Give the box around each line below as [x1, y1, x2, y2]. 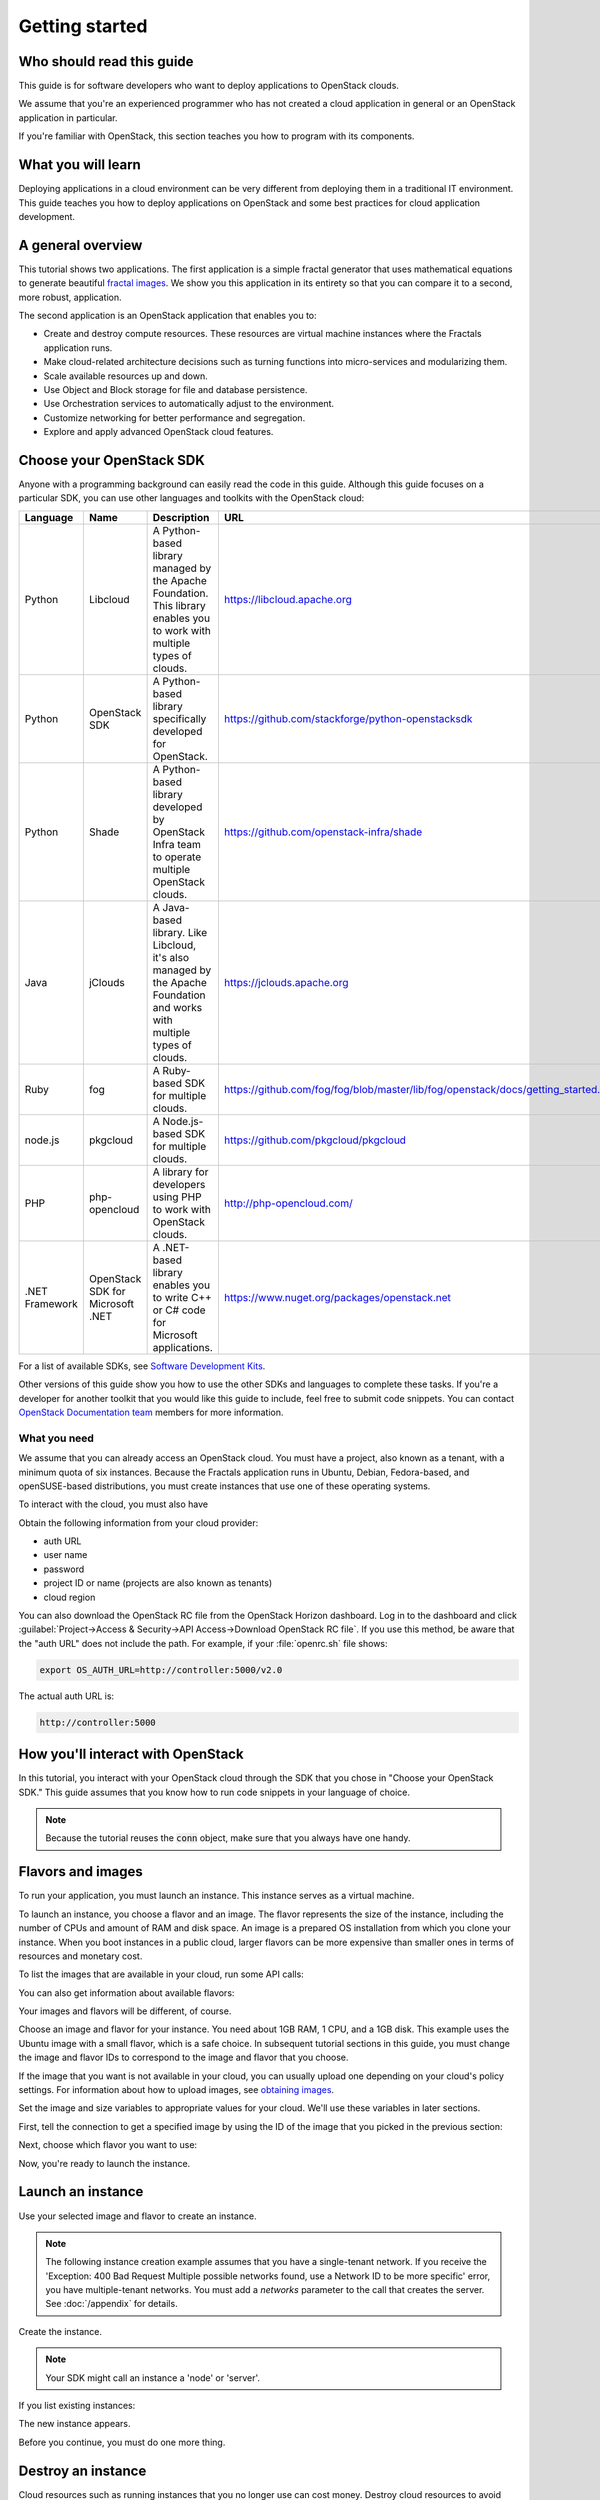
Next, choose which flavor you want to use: [18, 2139, 198, 2151]
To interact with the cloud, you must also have [18, 1498, 209, 1510]
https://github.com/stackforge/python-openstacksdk [223, 711, 473, 725]
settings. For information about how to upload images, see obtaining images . [18, 2084, 335, 2096]
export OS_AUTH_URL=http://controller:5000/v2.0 [39, 1664, 283, 1675]
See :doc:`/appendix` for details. [45, 2298, 179, 2310]
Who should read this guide [18, 53, 194, 70]
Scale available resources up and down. [43, 370, 209, 382]
